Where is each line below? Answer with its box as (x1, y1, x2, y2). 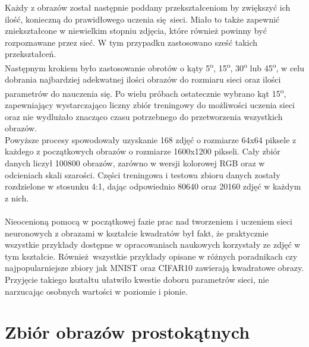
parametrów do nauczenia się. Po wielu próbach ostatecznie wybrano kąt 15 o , (5, 85, 286, 99)
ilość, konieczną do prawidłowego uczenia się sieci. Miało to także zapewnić (5, 12, 280, 25)
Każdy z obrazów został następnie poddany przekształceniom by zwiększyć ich (5, 1, 291, 13)
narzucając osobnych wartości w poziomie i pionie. (5, 285, 188, 297)
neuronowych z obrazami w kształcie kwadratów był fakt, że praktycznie (5, 226, 269, 239)
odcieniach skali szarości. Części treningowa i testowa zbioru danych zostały (5, 168, 280, 181)
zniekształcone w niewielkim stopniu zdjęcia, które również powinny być (5, 24, 267, 37)
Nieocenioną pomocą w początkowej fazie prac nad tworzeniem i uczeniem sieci (5, 215, 292, 227)
